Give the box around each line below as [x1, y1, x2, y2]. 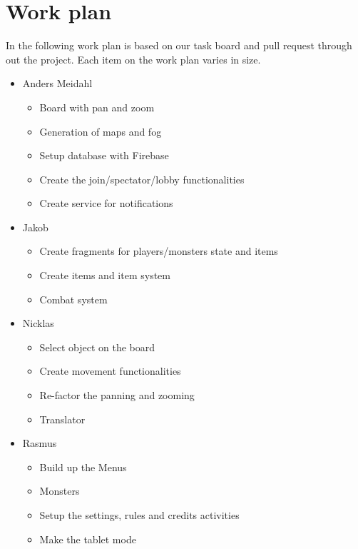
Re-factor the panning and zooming [39, 388, 195, 403]
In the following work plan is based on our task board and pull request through [6, 38, 352, 53]
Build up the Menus [39, 459, 127, 474]
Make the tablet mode [39, 531, 136, 546]
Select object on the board [39, 339, 155, 354]
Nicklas [22, 316, 54, 331]
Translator [39, 411, 86, 426]
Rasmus [22, 435, 57, 450]
